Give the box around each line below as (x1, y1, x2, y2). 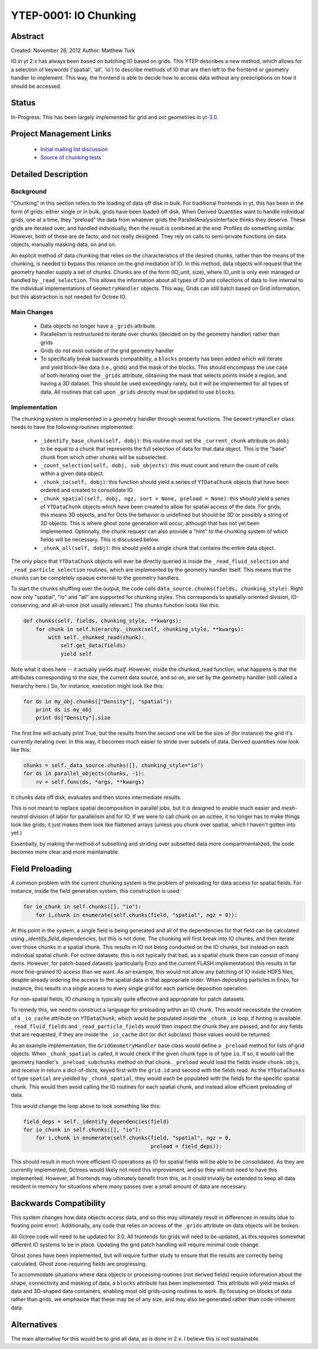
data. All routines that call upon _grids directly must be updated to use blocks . (40, 388, 236, 395)
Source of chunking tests (40, 154, 101, 161)
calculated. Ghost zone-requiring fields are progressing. (11, 1260, 147, 1267)
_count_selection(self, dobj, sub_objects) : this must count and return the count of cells (40, 461, 279, 469)
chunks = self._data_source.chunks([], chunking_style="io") (23, 762, 204, 769)
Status (11, 98, 36, 108)
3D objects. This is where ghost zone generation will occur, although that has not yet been (40, 519, 260, 526)
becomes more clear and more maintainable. (11, 849, 120, 856)
